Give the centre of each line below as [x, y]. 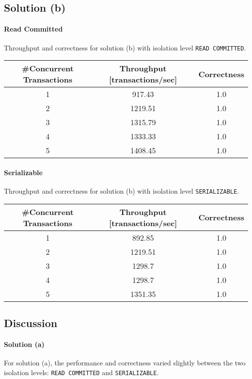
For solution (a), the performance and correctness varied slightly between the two [125, 363]
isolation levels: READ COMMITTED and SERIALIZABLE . [81, 372]
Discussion [31, 323]
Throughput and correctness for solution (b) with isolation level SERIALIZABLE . [122, 191]
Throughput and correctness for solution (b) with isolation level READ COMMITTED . [125, 47]
